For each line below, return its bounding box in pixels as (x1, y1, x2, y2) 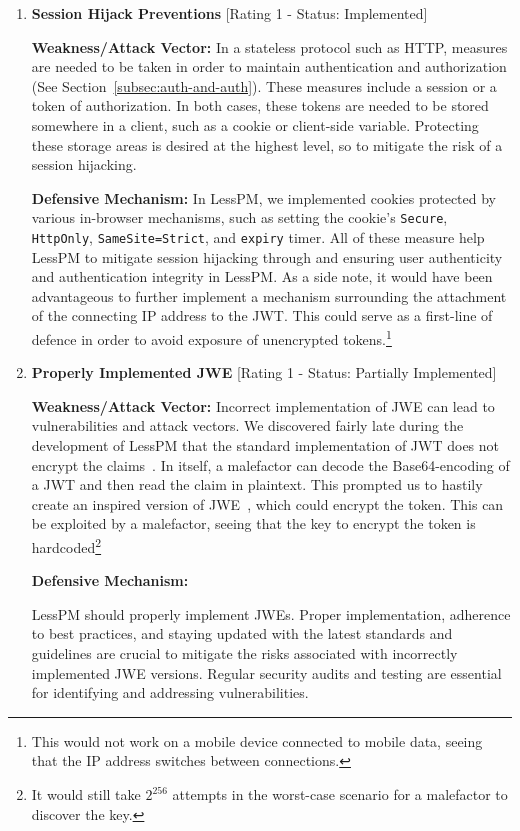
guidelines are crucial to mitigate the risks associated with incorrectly (31, 643, 458, 664)
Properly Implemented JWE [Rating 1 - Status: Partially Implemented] (31, 362, 497, 383)
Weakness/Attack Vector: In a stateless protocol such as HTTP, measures (31, 36, 508, 57)
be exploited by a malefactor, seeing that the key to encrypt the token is (31, 513, 476, 534)
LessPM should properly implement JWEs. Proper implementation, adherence (31, 603, 511, 624)
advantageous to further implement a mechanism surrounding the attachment (31, 285, 507, 306)
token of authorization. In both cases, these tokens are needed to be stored (31, 95, 489, 116)
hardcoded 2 (31, 534, 102, 557)
